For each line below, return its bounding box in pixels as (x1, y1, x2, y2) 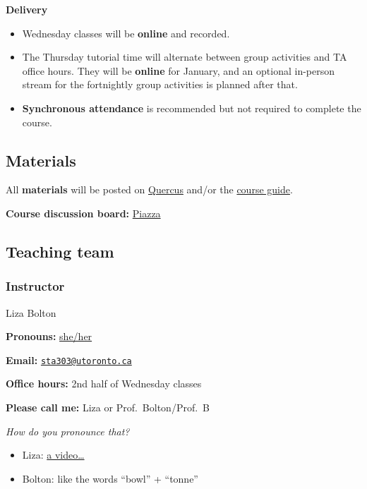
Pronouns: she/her (6, 329, 92, 344)
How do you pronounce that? (6, 423, 130, 438)
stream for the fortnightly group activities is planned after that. (22, 77, 298, 92)
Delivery (6, 2, 48, 16)
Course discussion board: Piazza (6, 205, 161, 220)
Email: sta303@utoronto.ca (6, 352, 132, 367)
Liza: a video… (22, 447, 85, 462)
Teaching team (6, 240, 114, 262)
